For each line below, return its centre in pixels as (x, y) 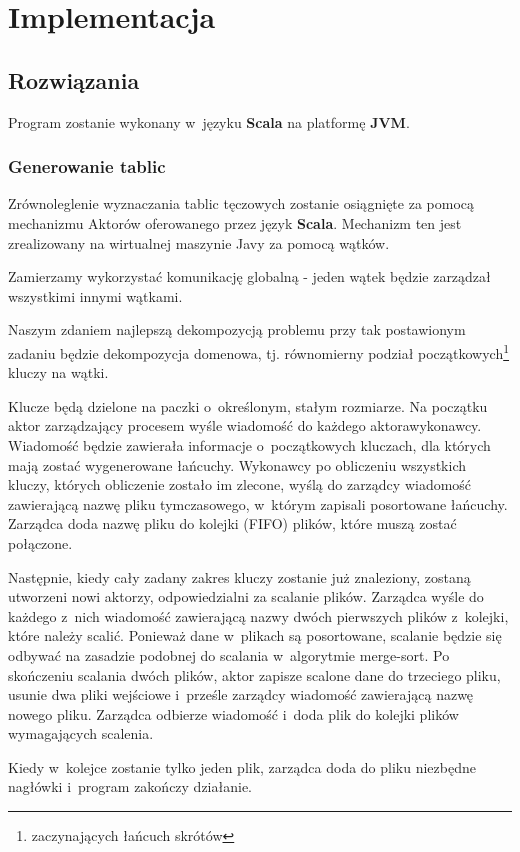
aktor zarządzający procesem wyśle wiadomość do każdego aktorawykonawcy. (245, 425)
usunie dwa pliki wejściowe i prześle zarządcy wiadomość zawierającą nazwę (241, 694)
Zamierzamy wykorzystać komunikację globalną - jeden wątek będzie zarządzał (249, 276)
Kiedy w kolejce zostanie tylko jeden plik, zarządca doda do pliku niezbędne (242, 766)
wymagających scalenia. (81, 733)
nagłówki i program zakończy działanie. (130, 786)
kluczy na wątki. (58, 372)
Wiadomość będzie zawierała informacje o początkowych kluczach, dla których (249, 444)
